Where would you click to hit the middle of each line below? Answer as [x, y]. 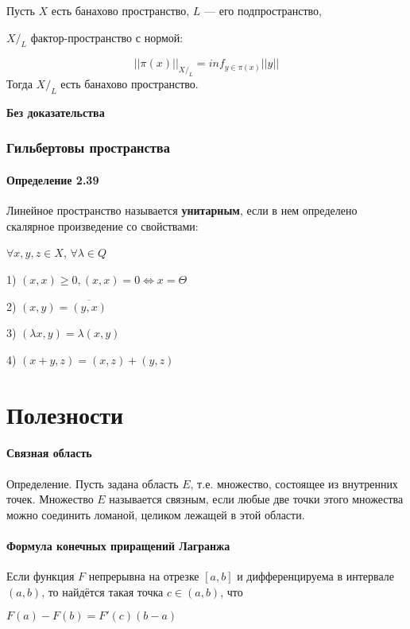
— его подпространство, [263, 10]
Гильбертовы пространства [88, 148]
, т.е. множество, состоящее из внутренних [294, 483]
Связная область [49, 453]
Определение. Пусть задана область [93, 483]
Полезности [65, 414]
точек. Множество [50, 499]
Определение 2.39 [53, 179]
